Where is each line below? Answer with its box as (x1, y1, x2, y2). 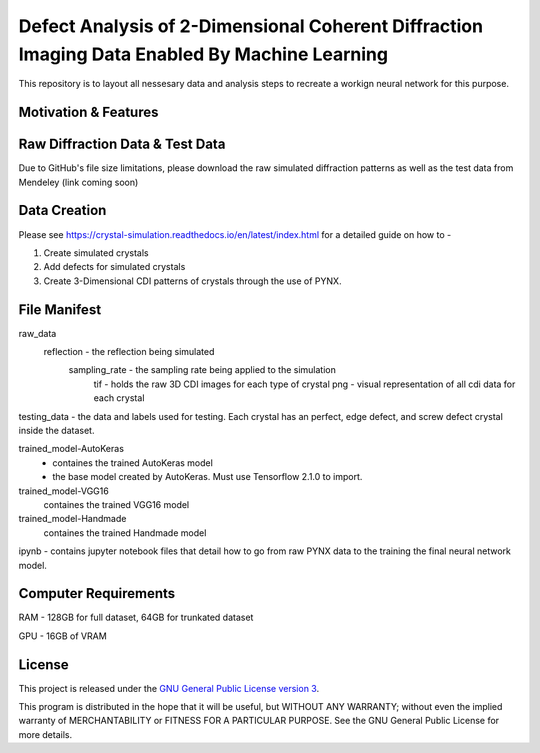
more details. (18, 728, 73, 740)
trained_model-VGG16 (18, 485, 109, 497)
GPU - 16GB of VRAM (18, 630, 107, 642)
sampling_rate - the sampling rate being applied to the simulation (68, 364, 337, 376)
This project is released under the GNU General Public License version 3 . (18, 682, 320, 694)
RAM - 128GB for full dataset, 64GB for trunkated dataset (18, 611, 254, 624)
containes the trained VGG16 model (43, 498, 190, 510)
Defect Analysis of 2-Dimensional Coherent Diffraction (18, 15, 484, 37)
